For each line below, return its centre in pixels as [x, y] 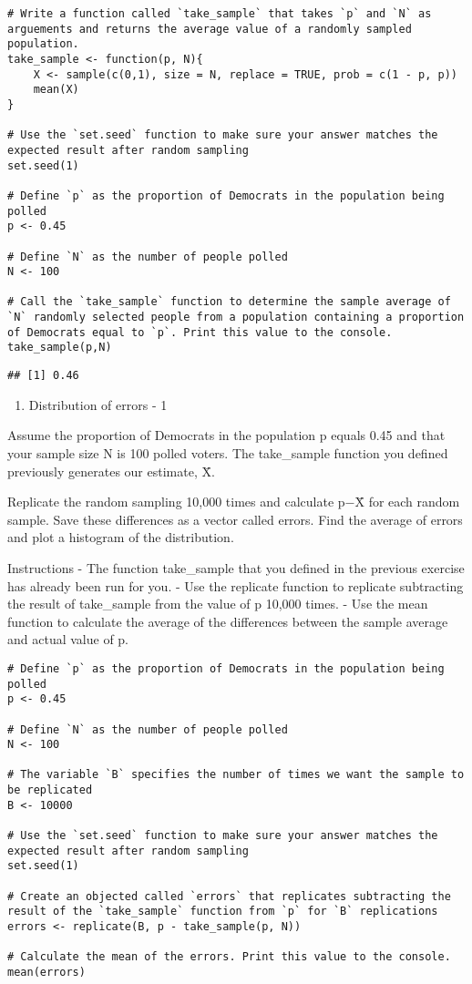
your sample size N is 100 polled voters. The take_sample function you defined [228, 452]
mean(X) [56, 90]
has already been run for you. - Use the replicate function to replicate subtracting [236, 585]
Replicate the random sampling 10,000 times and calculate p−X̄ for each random [234, 502]
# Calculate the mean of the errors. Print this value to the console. [229, 957]
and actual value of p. [68, 639]
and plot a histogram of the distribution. [121, 537]
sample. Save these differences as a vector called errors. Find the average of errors [235, 519]
